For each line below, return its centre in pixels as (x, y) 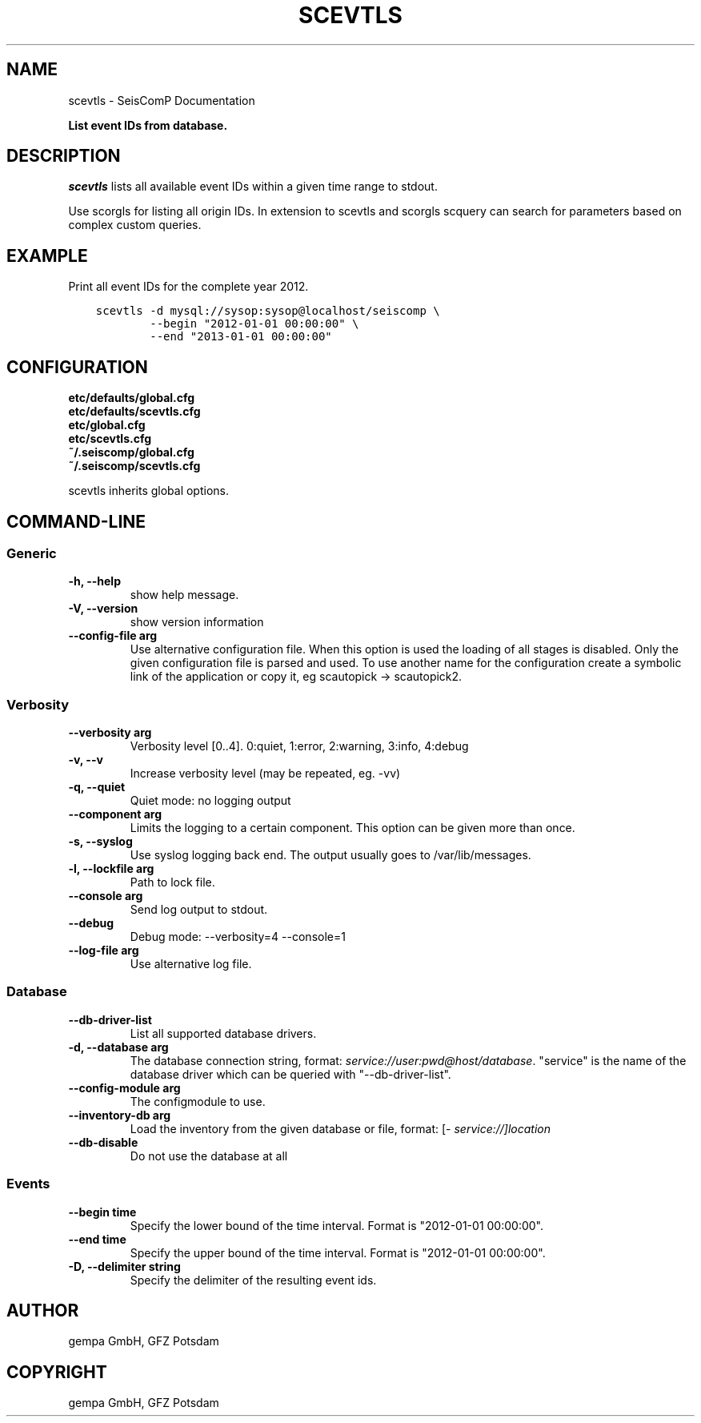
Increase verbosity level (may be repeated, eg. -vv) (265, 774)
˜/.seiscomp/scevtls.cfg (134, 466)
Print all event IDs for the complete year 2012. (188, 287)
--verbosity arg (110, 733)
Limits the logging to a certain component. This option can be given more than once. (353, 828)
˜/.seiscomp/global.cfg (131, 452)
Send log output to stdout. (199, 910)
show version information (197, 622)
